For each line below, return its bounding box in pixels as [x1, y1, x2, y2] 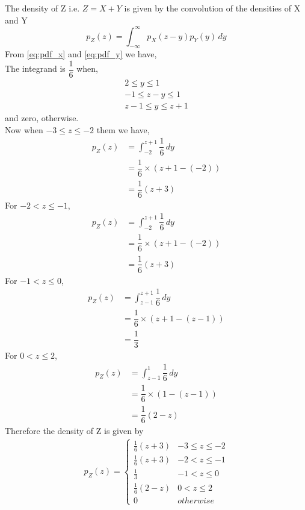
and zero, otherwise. [5, 112, 79, 124]
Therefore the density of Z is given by [5, 424, 144, 437]
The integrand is [5, 62, 66, 75]
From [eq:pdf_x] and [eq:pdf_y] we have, [5, 48, 157, 60]
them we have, [96, 123, 150, 136]
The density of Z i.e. [5, 2, 80, 14]
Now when [5, 123, 43, 136]
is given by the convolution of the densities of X [124, 2, 301, 14]
